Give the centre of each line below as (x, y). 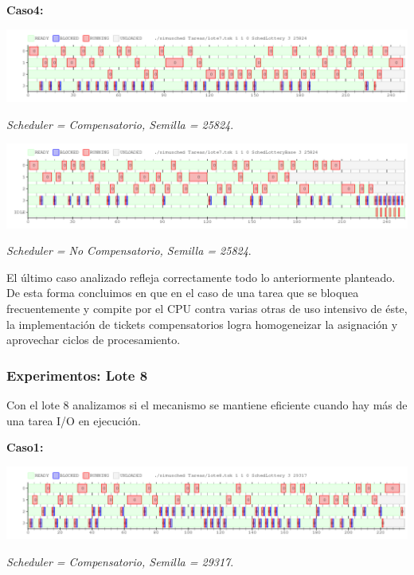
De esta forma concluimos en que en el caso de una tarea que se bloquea (183, 293)
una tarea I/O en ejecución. (74, 420)
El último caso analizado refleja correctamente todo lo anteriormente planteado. (201, 277)
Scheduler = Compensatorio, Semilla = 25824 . (120, 124)
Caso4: (25, 10)
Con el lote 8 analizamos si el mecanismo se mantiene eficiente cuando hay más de (207, 405)
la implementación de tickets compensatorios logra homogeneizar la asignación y (202, 324)
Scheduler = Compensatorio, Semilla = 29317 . (120, 561)
